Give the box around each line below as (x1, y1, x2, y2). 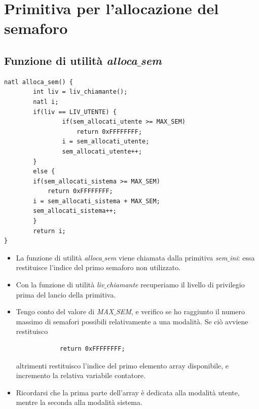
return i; (33, 227, 66, 235)
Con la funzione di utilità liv (16, 279, 104, 290)
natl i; (33, 98, 59, 105)
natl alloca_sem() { (4, 78, 73, 86)
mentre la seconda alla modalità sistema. (16, 397, 142, 407)
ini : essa (230, 252, 255, 263)
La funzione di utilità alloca (16, 252, 102, 263)
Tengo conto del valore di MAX (16, 306, 114, 317)
